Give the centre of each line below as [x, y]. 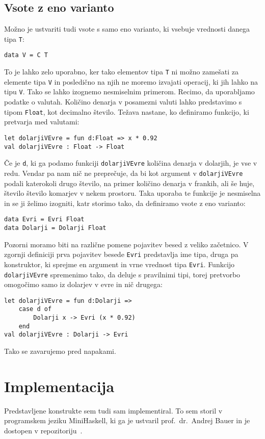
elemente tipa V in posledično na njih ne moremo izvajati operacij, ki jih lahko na [131, 81]
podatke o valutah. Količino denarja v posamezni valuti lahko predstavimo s [123, 102]
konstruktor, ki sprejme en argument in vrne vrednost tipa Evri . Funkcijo [120, 264]
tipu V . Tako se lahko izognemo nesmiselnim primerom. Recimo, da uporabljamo [129, 92]
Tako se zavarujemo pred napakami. [60, 351]
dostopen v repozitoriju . [43, 430]
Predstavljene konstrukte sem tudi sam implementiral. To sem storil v [113, 410]
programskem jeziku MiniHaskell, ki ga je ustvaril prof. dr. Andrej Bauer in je [127, 420]
